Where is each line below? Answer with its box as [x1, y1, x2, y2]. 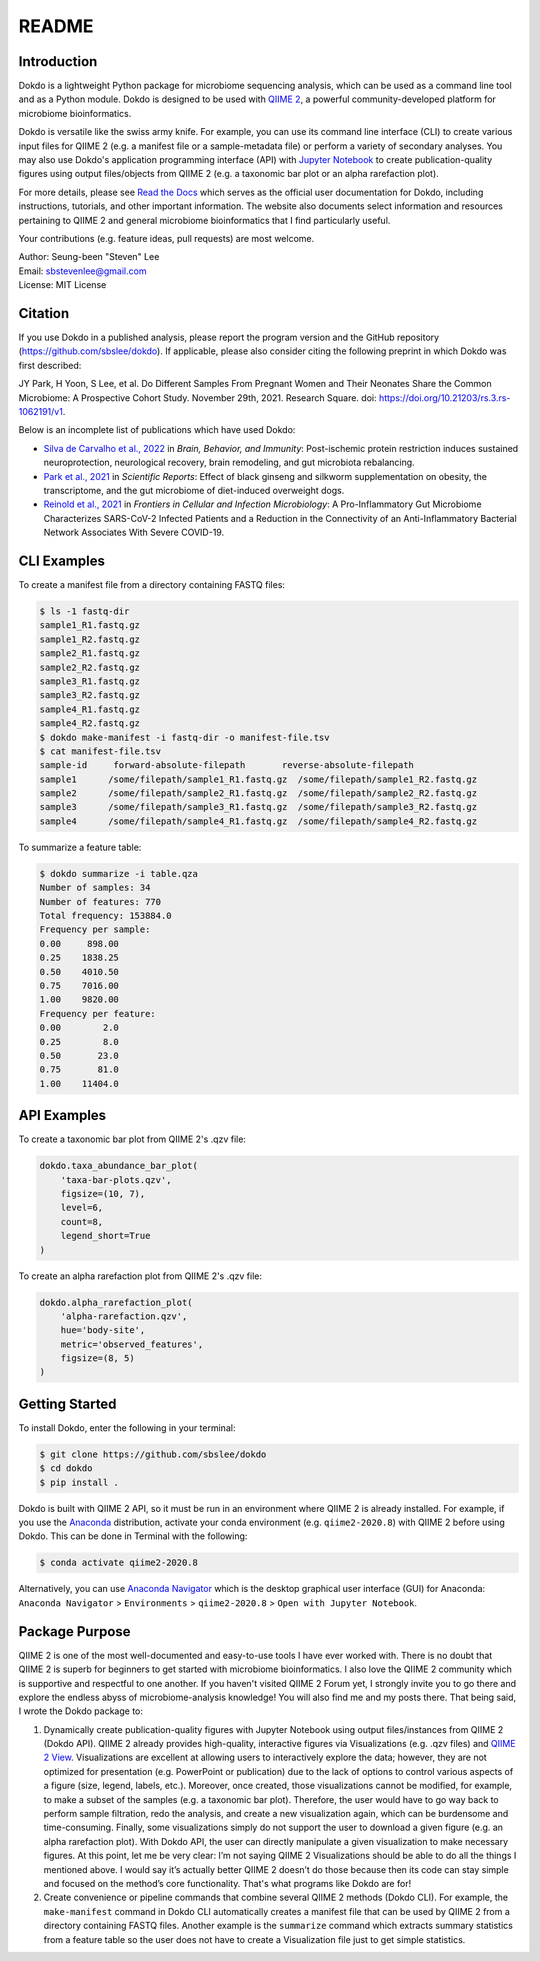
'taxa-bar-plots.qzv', [60, 1174, 172, 1185]
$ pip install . [39, 1476, 120, 1488]
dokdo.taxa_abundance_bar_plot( [39, 1160, 199, 1172]
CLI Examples [18, 552, 105, 569]
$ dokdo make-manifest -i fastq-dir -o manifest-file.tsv [39, 731, 330, 743]
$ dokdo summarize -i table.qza [39, 868, 199, 879]
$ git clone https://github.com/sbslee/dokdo [39, 1448, 267, 1460]
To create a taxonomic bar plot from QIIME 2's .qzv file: [18, 1133, 247, 1145]
